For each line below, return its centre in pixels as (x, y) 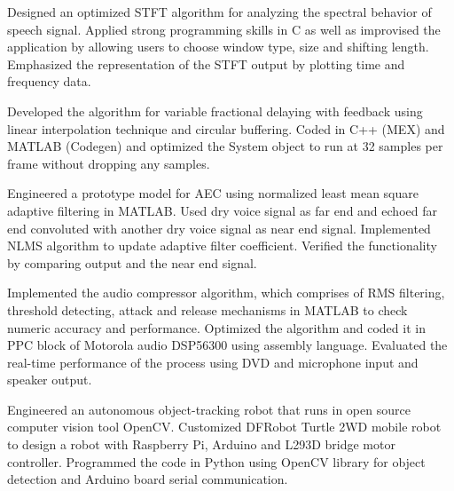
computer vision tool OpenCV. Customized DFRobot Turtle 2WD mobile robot (224, 427)
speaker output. (50, 380)
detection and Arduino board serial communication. (148, 479)
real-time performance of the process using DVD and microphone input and (213, 362)
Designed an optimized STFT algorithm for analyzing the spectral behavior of (219, 12)
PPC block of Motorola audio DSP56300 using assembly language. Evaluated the (227, 345)
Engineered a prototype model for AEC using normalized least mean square (213, 193)
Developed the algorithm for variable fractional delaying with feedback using (215, 111)
